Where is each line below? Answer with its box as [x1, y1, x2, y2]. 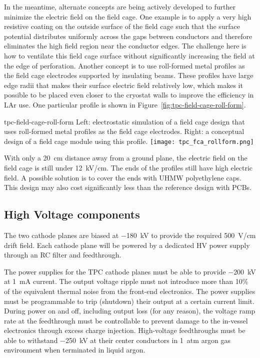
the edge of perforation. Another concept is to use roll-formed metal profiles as [4, 60, 245, 70]
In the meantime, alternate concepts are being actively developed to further [4, 1, 235, 11]
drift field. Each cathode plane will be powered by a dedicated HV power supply [4, 239, 250, 250]
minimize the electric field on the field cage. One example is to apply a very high [4, 11, 251, 21]
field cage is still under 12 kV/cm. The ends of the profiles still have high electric [4, 162, 253, 172]
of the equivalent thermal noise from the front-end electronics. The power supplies [4, 285, 255, 296]
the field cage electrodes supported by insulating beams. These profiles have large [4, 70, 253, 80]
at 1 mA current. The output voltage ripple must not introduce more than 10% [4, 276, 248, 286]
